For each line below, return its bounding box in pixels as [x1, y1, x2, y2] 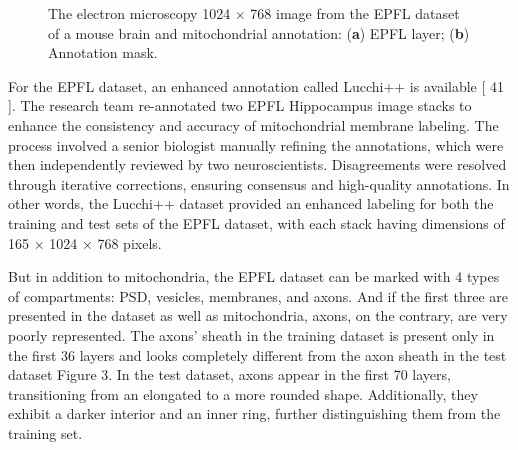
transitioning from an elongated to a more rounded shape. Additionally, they [8, 383, 478, 404]
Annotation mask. [48, 42, 158, 63]
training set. [8, 422, 83, 443]
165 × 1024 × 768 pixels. [8, 232, 162, 253]
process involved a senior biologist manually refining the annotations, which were [8, 134, 504, 155]
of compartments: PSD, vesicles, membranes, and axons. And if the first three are [8, 285, 508, 306]
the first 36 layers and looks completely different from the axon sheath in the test [8, 344, 507, 365]
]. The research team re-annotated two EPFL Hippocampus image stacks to [8, 95, 472, 116]
